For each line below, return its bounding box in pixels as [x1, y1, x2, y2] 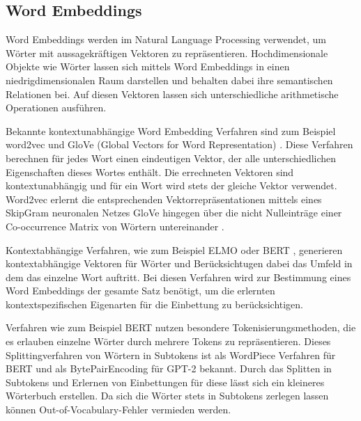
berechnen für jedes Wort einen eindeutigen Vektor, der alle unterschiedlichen [6, 150, 337, 165]
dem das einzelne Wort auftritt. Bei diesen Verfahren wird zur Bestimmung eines [6, 269, 351, 284]
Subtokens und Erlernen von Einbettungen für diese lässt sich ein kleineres [6, 374, 325, 389]
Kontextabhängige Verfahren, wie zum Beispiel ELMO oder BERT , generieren [6, 242, 343, 257]
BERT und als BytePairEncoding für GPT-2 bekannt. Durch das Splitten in [6, 361, 332, 376]
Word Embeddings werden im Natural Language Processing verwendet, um [6, 32, 326, 47]
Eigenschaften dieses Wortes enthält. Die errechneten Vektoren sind [6, 164, 294, 179]
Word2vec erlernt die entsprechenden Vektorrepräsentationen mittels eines [6, 191, 322, 206]
